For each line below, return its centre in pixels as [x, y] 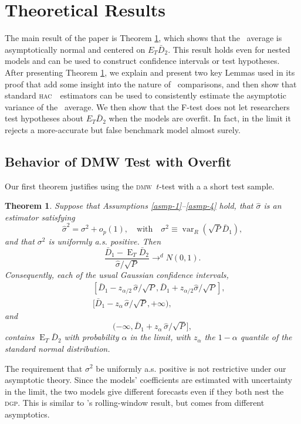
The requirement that [44, 368]
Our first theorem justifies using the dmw [79, 186]
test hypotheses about [44, 118]
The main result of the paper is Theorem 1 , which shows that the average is [143, 38]
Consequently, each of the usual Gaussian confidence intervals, [117, 274]
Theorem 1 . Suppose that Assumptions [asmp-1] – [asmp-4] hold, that [129, 206]
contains [20, 337]
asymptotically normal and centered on [75, 49]
